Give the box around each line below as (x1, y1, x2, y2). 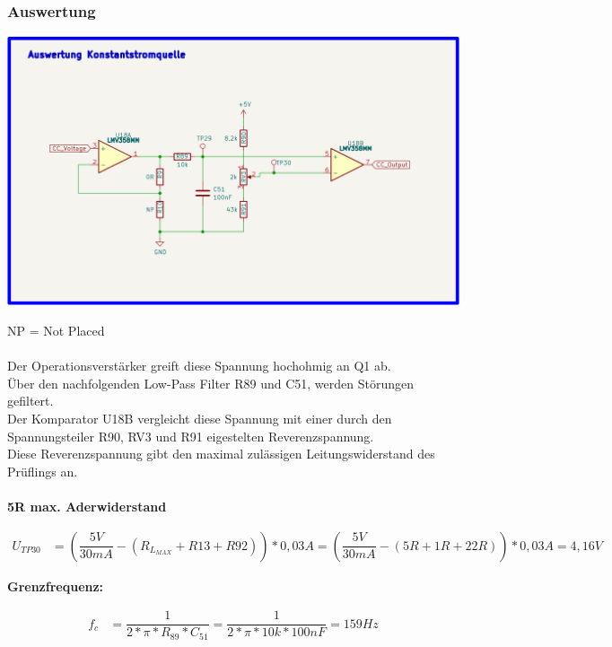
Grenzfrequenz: (7, 576, 104, 595)
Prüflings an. (7, 461, 78, 480)
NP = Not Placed (7, 321, 105, 340)
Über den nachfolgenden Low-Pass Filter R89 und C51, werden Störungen (7, 373, 414, 392)
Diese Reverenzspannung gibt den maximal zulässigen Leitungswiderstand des (7, 444, 435, 463)
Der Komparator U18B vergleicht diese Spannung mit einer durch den (7, 409, 392, 428)
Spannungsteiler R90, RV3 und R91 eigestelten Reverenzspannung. (7, 426, 374, 445)
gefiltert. (7, 391, 54, 410)
